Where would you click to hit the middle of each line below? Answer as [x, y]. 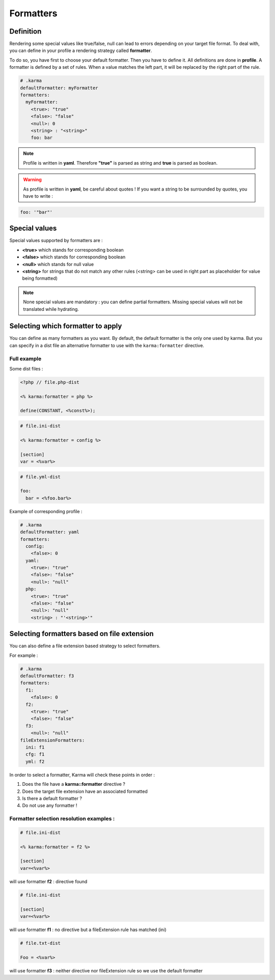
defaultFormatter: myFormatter [59, 88]
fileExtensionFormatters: [52, 740]
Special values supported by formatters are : [56, 241]
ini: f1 [35, 747]
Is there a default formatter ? [52, 798]
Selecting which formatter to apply [66, 326]
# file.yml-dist [40, 477]
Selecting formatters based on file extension [81, 634]
